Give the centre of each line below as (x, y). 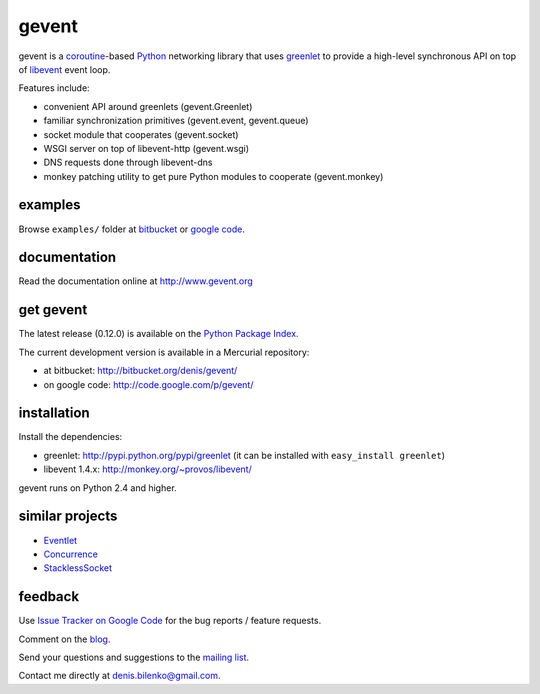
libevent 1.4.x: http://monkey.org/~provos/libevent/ (147, 469)
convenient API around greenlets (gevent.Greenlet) (148, 106)
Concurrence (71, 554)
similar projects (68, 516)
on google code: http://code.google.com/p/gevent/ (148, 384)
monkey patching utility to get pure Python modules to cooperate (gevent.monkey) (213, 176)
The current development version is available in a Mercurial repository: (164, 352)
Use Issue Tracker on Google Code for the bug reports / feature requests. (170, 621)
